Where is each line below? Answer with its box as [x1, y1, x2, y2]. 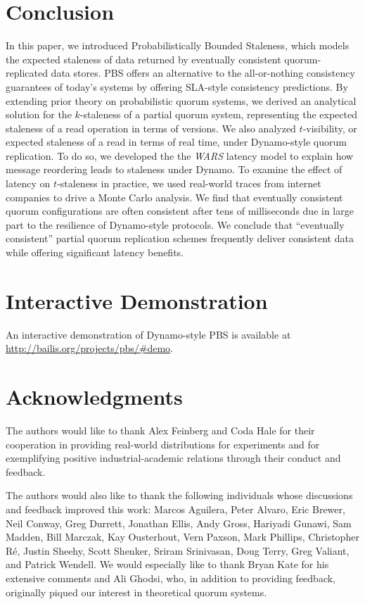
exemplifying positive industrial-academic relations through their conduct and [6, 451, 341, 465]
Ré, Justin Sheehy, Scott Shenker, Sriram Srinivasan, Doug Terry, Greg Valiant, [6, 543, 350, 558]
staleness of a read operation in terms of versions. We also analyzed [6, 120, 296, 135]
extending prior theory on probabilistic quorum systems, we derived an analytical [6, 93, 357, 108]
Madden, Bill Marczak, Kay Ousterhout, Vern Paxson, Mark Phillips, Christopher [6, 529, 359, 544]
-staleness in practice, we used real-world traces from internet [57, 176, 321, 191]
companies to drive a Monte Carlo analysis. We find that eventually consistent [6, 189, 343, 204]
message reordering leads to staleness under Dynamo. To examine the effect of [6, 162, 342, 177]
